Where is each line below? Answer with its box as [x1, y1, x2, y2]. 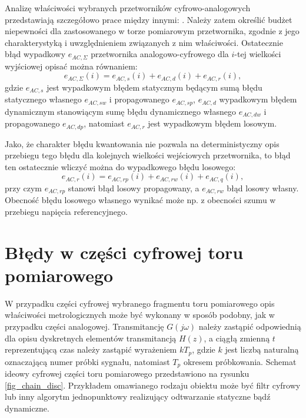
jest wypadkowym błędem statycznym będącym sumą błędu [46, 81, 262, 93]
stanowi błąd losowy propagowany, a [68, 181, 199, 194]
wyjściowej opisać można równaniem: [5, 59, 138, 72]
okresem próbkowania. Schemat [183, 355, 297, 367]
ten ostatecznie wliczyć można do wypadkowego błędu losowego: [5, 160, 236, 172]
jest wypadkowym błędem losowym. [148, 117, 277, 130]
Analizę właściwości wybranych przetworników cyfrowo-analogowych [5, 2, 251, 14]
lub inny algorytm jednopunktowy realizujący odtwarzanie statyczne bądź [5, 390, 271, 403]
